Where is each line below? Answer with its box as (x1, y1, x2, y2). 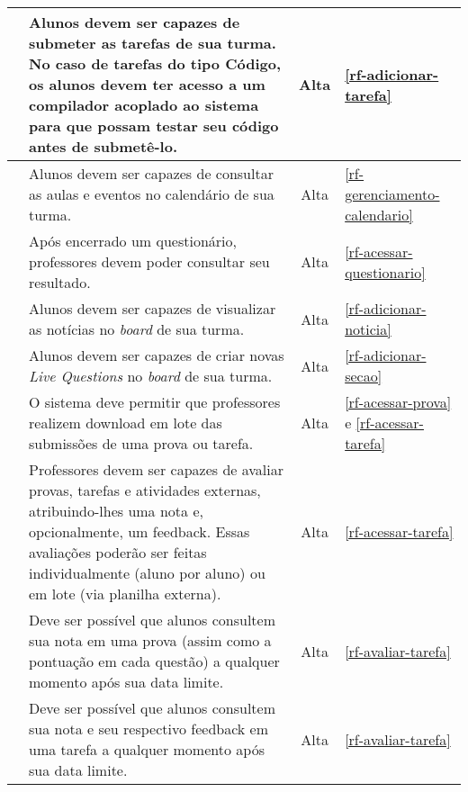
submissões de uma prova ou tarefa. (29, 433, 254, 454)
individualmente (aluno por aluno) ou (29, 562, 265, 583)
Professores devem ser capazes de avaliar (29, 459, 283, 480)
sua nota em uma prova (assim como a (29, 630, 272, 651)
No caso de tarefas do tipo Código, (29, 53, 282, 74)
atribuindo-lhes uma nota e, (29, 500, 203, 521)
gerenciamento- (345, 184, 440, 204)
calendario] (345, 204, 413, 225)
